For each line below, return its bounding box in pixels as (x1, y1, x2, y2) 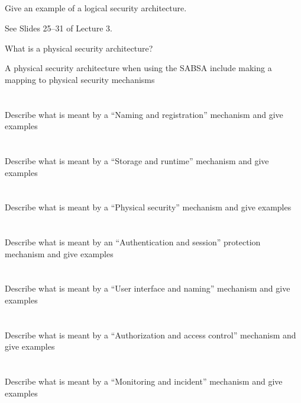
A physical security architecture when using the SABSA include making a (5, 62, 272, 74)
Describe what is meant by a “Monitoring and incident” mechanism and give (5, 375, 283, 388)
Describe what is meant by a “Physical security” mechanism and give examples (5, 201, 292, 213)
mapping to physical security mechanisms (5, 73, 155, 85)
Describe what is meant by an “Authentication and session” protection (5, 236, 261, 248)
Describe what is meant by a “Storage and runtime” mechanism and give (5, 154, 269, 167)
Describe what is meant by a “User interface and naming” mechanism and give (5, 282, 290, 295)
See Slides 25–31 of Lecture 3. (5, 21, 112, 34)
